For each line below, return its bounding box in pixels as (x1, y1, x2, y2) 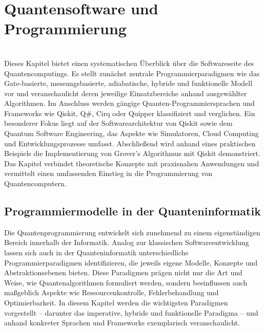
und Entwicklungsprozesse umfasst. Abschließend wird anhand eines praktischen (4, 138, 256, 148)
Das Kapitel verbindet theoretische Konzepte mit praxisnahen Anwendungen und (4, 158, 259, 168)
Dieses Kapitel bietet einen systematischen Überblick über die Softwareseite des (4, 57, 254, 68)
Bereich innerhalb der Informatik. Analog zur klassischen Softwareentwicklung (4, 237, 249, 248)
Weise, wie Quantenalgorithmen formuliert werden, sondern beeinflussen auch (4, 277, 248, 288)
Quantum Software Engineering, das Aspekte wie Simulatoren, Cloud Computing (4, 128, 259, 139)
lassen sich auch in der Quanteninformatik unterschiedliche (4, 247, 189, 258)
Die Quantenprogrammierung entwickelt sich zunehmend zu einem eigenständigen (4, 227, 260, 237)
